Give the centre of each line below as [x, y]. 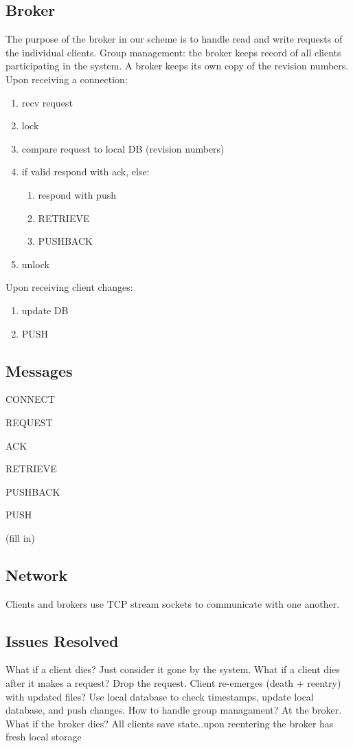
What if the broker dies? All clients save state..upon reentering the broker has [170, 723]
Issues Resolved [62, 640]
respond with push [77, 194]
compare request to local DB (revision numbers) [123, 148]
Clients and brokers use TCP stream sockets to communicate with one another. [173, 603]
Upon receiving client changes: [69, 287]
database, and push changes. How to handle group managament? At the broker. [174, 710]
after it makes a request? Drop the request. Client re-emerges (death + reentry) [173, 683]
